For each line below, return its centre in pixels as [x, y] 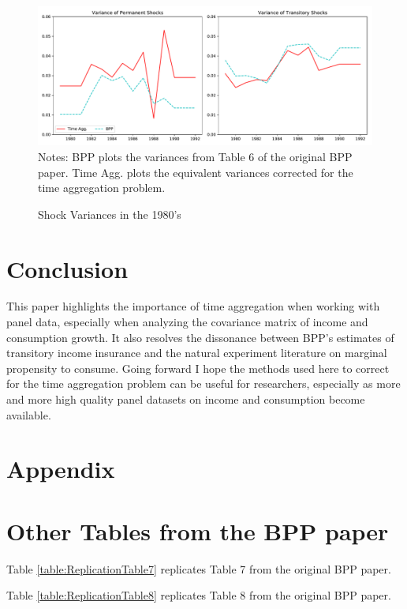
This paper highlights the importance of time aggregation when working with [193, 306]
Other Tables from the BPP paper [198, 530]
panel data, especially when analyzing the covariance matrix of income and [187, 322]
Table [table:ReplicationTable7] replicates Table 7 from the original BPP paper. [199, 568]
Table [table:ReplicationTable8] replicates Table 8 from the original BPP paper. [199, 595]
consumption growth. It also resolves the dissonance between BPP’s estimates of [200, 337]
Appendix [61, 469]
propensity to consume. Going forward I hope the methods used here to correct [198, 368]
